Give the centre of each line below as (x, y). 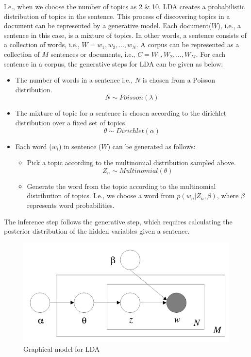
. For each (211, 54)
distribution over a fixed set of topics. (71, 122)
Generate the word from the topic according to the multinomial (121, 186)
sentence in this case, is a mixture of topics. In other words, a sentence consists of (125, 35)
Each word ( (33, 146)
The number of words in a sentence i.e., (74, 80)
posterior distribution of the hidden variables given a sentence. (97, 231)
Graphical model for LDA (62, 349)
